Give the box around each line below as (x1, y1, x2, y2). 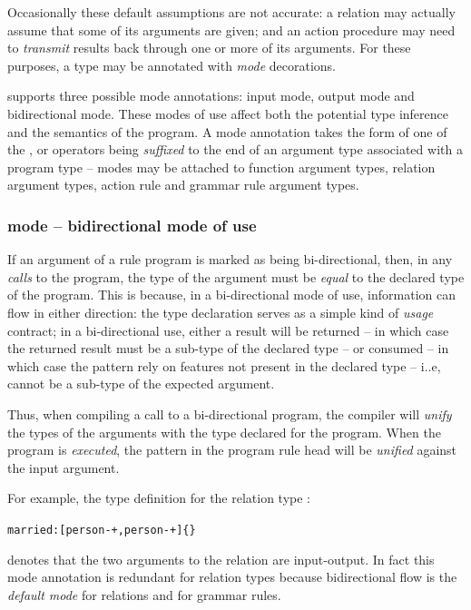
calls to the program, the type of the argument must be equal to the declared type (7, 267, 465, 286)
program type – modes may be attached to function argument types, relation (7, 157, 436, 176)
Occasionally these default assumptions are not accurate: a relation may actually (7, 3, 456, 21)
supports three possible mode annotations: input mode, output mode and (7, 86, 415, 105)
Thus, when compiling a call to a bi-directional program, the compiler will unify (7, 404, 452, 423)
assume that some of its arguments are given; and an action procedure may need (7, 20, 456, 39)
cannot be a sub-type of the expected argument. (7, 374, 275, 393)
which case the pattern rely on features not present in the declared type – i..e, (7, 356, 441, 375)
